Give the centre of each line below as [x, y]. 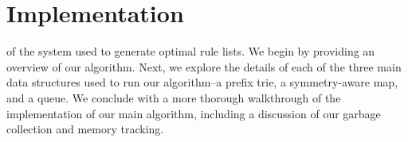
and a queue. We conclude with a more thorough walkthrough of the [174, 97]
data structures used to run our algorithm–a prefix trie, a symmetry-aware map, [202, 82]
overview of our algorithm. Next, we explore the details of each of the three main [204, 66]
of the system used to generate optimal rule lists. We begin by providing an [191, 51]
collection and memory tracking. [85, 129]
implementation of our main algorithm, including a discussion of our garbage [194, 113]
